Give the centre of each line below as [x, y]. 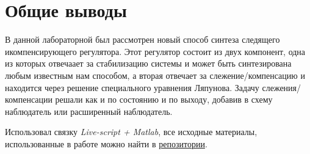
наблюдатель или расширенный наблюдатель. [89, 111]
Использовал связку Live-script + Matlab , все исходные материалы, [131, 132]
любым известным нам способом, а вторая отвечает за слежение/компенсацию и [155, 75]
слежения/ [282, 87]
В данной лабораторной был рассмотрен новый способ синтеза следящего [142, 39]
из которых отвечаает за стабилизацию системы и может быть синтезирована [148, 63]
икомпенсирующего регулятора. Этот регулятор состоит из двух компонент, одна [155, 51]
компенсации [29, 99]
